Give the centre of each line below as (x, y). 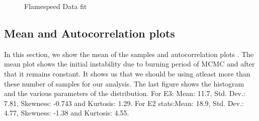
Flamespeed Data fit (56, 6)
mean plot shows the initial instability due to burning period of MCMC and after (129, 64)
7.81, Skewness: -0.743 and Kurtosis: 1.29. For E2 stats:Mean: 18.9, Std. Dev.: (124, 103)
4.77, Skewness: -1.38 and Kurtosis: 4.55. (67, 113)
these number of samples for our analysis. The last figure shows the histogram (124, 83)
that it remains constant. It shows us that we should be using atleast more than (127, 73)
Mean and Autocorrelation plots (90, 33)
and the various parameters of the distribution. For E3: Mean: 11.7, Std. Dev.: (125, 93)
